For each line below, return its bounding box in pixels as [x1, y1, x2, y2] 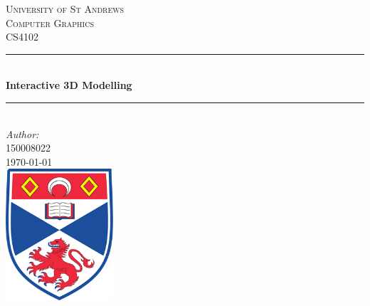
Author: [6, 126, 39, 141]
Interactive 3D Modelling [6, 78, 132, 93]
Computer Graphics [6, 15, 94, 30]
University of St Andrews [6, 1, 125, 16]
